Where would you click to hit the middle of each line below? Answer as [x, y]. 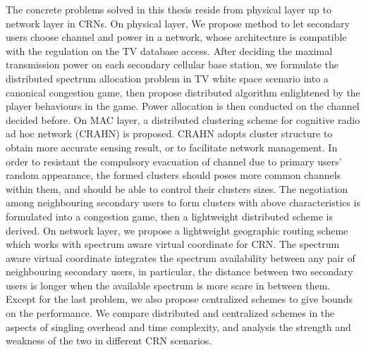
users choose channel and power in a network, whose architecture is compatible [176, 37]
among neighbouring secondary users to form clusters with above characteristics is [183, 202]
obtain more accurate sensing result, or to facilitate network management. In [172, 147]
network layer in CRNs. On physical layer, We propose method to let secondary [178, 23]
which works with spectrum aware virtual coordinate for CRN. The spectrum [173, 244]
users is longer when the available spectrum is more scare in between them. [168, 285]
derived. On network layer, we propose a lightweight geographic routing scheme [177, 230]
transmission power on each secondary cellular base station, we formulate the [172, 64]
